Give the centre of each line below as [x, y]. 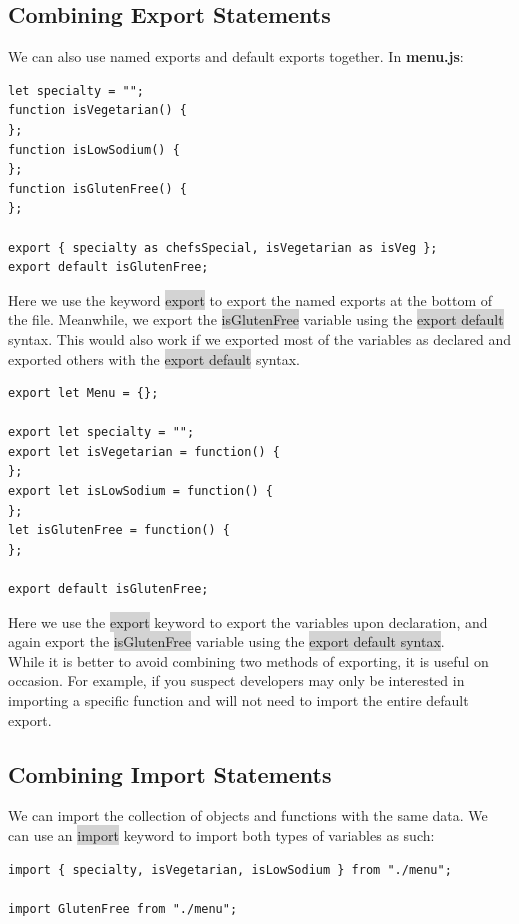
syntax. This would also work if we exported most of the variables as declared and [260, 338]
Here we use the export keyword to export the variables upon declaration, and [248, 621]
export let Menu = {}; [83, 393]
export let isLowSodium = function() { [140, 491]
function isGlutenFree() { [97, 188]
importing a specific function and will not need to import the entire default [238, 700]
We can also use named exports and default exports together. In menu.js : [236, 56]
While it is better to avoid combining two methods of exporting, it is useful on [248, 660]
